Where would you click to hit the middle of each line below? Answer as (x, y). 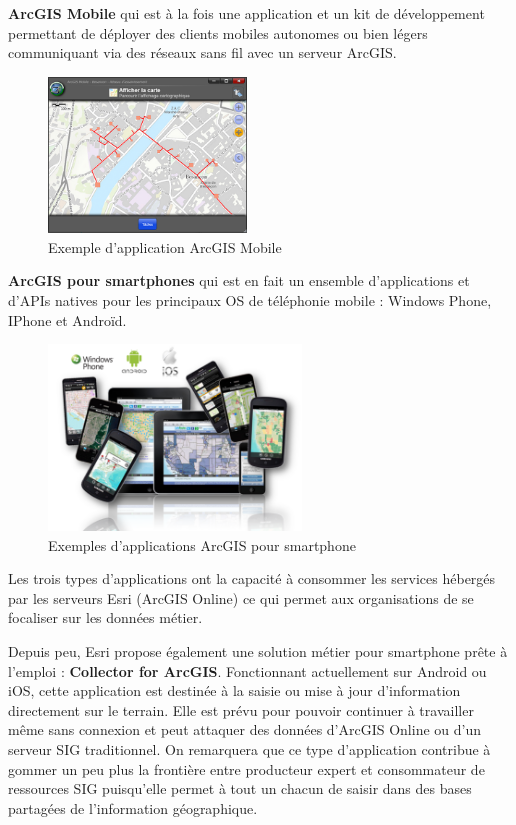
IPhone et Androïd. (67, 319)
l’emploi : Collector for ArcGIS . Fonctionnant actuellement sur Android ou (247, 670)
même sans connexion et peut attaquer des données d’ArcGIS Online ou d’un (244, 729)
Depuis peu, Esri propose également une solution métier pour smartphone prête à (258, 651)
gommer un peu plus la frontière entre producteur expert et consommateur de (246, 768)
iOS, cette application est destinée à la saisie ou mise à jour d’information (234, 690)
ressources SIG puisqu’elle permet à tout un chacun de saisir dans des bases (240, 788)
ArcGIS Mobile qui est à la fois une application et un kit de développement (246, 13)
